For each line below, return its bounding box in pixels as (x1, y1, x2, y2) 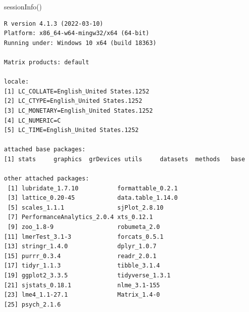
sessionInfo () (4, 1, 42, 11)
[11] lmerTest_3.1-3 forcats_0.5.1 (4, 233, 164, 240)
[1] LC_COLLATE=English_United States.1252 (4, 88, 149, 95)
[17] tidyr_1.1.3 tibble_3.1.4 (4, 262, 160, 269)
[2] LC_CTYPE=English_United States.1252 (4, 97, 143, 105)
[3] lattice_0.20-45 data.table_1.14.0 (7, 194, 178, 202)
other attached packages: (4, 175, 89, 182)
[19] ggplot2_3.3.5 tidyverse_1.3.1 (4, 272, 171, 279)
